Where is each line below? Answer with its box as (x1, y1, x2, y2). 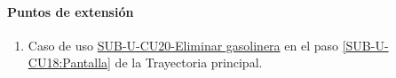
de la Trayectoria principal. (115, 53, 263, 72)
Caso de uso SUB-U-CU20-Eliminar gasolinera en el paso (28, 35, 339, 54)
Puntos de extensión (7, 2, 134, 20)
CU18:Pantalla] (28, 53, 111, 72)
